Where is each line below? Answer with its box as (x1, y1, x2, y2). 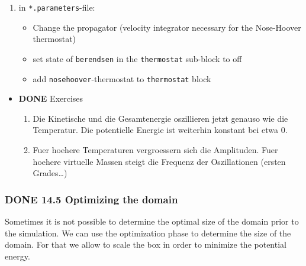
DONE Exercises (18, 92, 83, 105)
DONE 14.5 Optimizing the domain (5, 192, 178, 206)
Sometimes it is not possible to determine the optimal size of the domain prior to (5, 215, 299, 227)
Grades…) (33, 167, 67, 179)
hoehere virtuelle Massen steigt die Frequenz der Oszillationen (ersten (33, 155, 286, 167)
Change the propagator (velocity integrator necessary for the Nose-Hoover (33, 21, 301, 33)
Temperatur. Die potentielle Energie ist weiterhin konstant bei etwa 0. (33, 124, 288, 136)
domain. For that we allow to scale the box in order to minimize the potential (5, 238, 286, 251)
